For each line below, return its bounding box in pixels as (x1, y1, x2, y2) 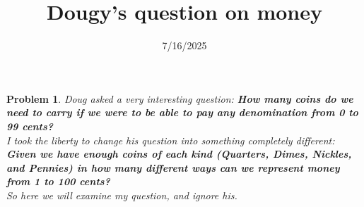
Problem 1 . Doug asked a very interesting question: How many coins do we (6, 91, 353, 106)
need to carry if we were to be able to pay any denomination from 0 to (6, 105, 358, 120)
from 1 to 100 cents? (6, 174, 110, 189)
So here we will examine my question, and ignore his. (6, 187, 237, 202)
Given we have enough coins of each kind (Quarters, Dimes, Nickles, (6, 146, 352, 161)
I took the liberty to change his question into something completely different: (6, 132, 335, 147)
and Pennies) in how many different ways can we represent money (6, 160, 340, 175)
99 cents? (6, 118, 53, 133)
